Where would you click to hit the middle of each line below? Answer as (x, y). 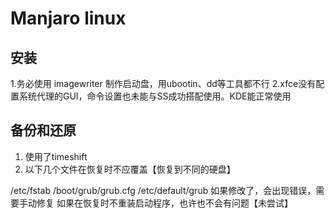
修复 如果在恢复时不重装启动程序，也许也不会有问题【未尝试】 (164, 203)
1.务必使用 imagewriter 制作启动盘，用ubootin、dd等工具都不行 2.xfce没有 (163, 83)
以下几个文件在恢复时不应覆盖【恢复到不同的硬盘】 (130, 169)
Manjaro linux (68, 18)
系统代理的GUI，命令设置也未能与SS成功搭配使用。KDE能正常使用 (155, 96)
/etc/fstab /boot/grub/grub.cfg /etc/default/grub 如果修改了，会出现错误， (163, 190)
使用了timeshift (56, 156)
